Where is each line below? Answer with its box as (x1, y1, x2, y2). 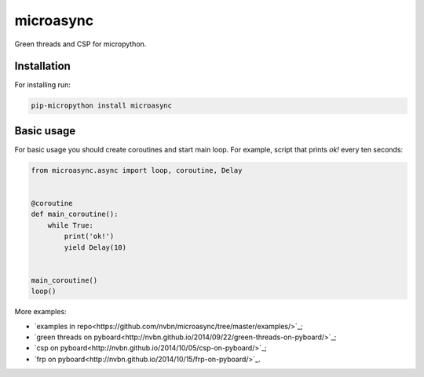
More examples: (14, 307, 67, 317)
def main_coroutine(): (31, 210, 119, 219)
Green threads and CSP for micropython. (14, 39, 147, 49)
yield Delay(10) (64, 243, 127, 251)
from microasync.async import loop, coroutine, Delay (31, 166, 243, 174)
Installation (14, 60, 71, 73)
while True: (47, 221, 94, 229)
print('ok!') (64, 232, 115, 241)
